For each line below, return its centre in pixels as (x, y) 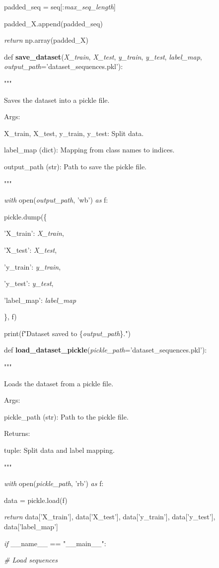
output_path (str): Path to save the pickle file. (75, 166)
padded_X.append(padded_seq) (53, 23)
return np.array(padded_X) (46, 40)
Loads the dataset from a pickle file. (59, 383)
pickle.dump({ (26, 216)
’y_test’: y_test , (29, 283)
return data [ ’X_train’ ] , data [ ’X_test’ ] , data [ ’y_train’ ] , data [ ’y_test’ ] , (110, 517)
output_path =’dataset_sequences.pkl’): (64, 66)
